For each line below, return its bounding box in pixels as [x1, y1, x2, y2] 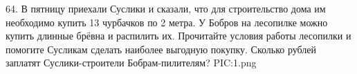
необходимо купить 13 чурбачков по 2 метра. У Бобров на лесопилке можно [6, 15, 328, 29]
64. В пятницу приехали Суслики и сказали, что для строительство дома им [6, 1, 326, 15]
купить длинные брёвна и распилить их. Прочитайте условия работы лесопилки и [6, 28, 351, 43]
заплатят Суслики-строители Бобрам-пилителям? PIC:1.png [6, 55, 257, 70]
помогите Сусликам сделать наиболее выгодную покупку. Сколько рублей [6, 41, 317, 56]
